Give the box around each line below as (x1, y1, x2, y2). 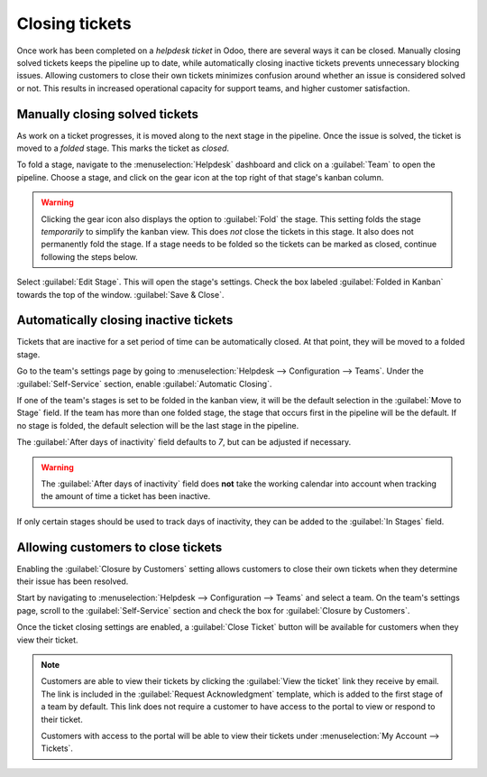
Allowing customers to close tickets (16, 540, 223, 555)
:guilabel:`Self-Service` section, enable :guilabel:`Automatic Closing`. (16, 378, 272, 389)
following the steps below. (41, 251, 139, 262)
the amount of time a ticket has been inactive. (41, 491, 211, 502)
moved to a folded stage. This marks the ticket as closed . (16, 143, 230, 153)
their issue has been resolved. (16, 576, 129, 587)
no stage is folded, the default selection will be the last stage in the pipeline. (16, 420, 299, 430)
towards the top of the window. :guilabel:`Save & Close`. (16, 289, 225, 300)
